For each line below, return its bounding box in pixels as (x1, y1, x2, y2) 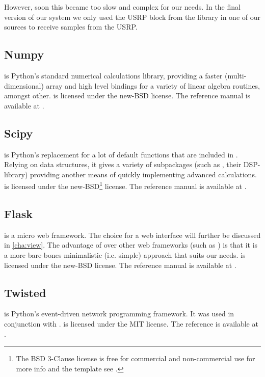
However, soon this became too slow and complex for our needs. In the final (4, 2, 241, 12)
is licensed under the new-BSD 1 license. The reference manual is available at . (4, 179, 247, 191)
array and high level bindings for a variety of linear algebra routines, (46, 80, 260, 91)
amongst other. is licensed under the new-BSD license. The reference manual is (4, 90, 251, 101)
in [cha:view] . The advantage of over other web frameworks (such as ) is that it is (4, 239, 258, 250)
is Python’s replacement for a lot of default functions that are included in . (4, 149, 238, 159)
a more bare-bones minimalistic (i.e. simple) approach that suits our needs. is (4, 249, 246, 260)
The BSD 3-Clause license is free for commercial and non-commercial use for (16, 353, 255, 364)
